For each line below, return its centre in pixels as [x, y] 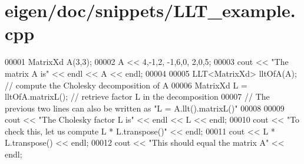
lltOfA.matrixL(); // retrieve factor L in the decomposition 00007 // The [137, 96]
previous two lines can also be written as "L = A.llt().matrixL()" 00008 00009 [145, 108]
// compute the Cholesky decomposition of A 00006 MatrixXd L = [126, 85]
